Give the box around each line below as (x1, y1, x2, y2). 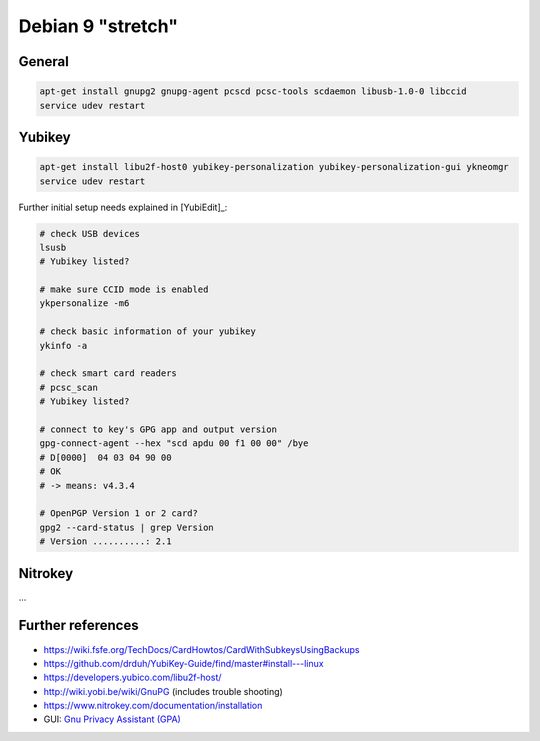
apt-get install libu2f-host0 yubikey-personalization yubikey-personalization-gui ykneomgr (39, 161, 509, 173)
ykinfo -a (39, 340, 88, 351)
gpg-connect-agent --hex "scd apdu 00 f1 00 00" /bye (39, 438, 309, 449)
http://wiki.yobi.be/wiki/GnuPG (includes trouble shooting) (43, 685, 284, 697)
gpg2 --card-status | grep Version (39, 521, 214, 533)
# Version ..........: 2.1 (39, 536, 172, 547)
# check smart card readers (39, 368, 177, 379)
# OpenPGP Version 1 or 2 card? (39, 508, 199, 519)
